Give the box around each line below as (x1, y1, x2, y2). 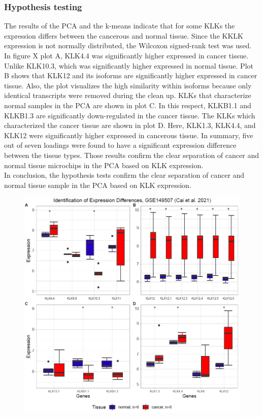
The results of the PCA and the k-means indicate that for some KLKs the (4, 20, 235, 31)
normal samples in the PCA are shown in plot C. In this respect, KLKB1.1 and (4, 100, 251, 110)
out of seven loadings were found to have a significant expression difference (4, 140, 237, 150)
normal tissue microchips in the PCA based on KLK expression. (4, 159, 204, 170)
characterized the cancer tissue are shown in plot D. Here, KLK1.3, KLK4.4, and (4, 120, 256, 131)
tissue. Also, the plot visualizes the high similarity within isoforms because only (4, 80, 252, 90)
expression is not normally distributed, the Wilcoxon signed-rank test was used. (4, 40, 252, 51)
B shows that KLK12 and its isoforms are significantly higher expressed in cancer (4, 70, 257, 81)
